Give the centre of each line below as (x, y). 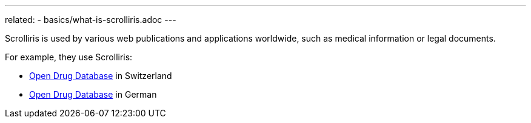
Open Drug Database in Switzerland (101, 76)
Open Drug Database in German (93, 94)
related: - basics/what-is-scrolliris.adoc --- (91, 20)
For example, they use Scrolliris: (69, 57)
